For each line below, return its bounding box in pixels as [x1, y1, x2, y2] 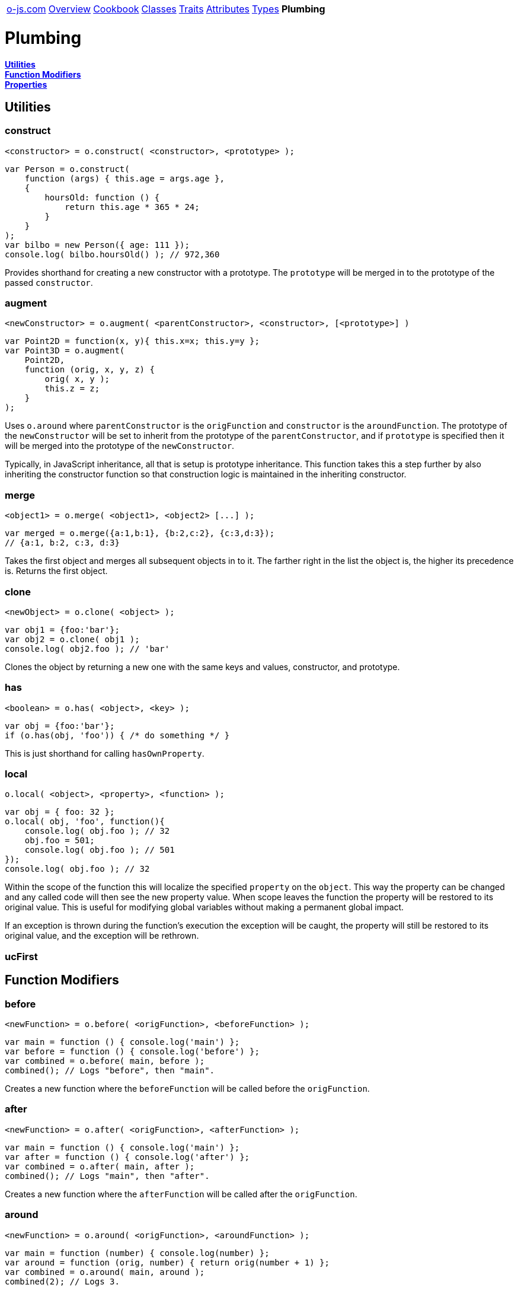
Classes [141, 3, 177, 15]
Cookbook [93, 3, 139, 15]
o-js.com [7, 3, 46, 15]
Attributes [206, 3, 250, 15]
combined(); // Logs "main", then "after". [5, 1171, 210, 1181]
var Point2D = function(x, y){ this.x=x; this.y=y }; [5, 336, 260, 346]
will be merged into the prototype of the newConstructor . [5, 441, 235, 451]
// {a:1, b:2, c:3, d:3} [5, 538, 120, 548]
